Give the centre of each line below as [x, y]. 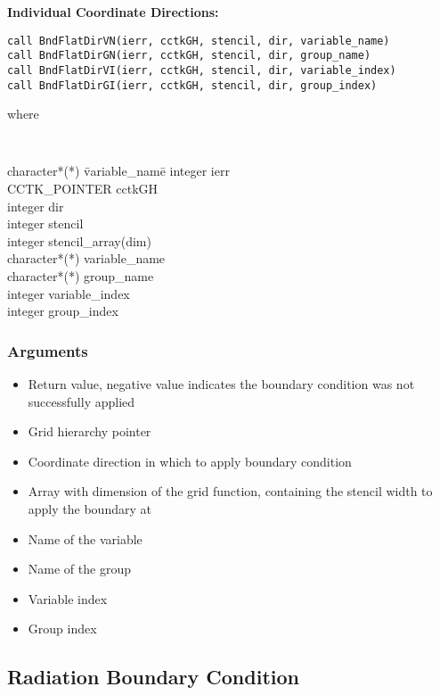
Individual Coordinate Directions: [113, 12]
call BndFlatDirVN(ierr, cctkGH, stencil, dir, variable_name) [199, 41]
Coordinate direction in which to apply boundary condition [190, 461]
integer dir [36, 206]
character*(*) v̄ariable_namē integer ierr [118, 171]
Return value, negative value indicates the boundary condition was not [221, 384]
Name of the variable [85, 538]
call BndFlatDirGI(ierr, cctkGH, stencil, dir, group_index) [192, 85]
